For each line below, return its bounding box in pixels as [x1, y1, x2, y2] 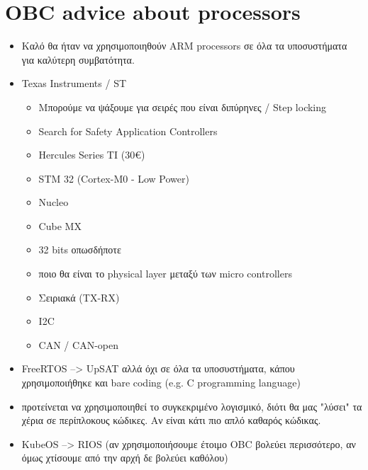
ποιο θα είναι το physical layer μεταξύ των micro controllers [38, 266, 292, 281]
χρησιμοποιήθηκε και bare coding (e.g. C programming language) [21, 375, 301, 390]
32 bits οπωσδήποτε [38, 242, 121, 257]
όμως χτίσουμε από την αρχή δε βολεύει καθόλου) [21, 450, 228, 465]
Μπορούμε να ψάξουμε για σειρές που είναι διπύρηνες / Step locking [38, 99, 327, 114]
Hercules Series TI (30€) [38, 147, 145, 162]
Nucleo [38, 195, 69, 210]
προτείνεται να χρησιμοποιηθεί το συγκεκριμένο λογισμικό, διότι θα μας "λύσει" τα [21, 399, 362, 413]
